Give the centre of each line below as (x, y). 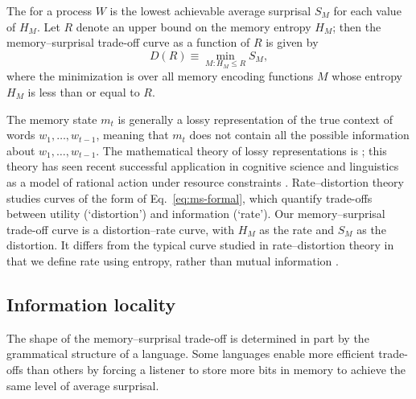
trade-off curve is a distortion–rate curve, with (121, 229)
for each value (367, 10)
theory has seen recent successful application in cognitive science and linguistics (203, 166)
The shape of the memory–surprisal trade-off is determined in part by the (188, 337)
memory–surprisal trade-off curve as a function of (128, 42)
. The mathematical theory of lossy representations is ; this (241, 150)
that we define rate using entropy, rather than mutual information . (173, 260)
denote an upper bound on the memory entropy (194, 26)
